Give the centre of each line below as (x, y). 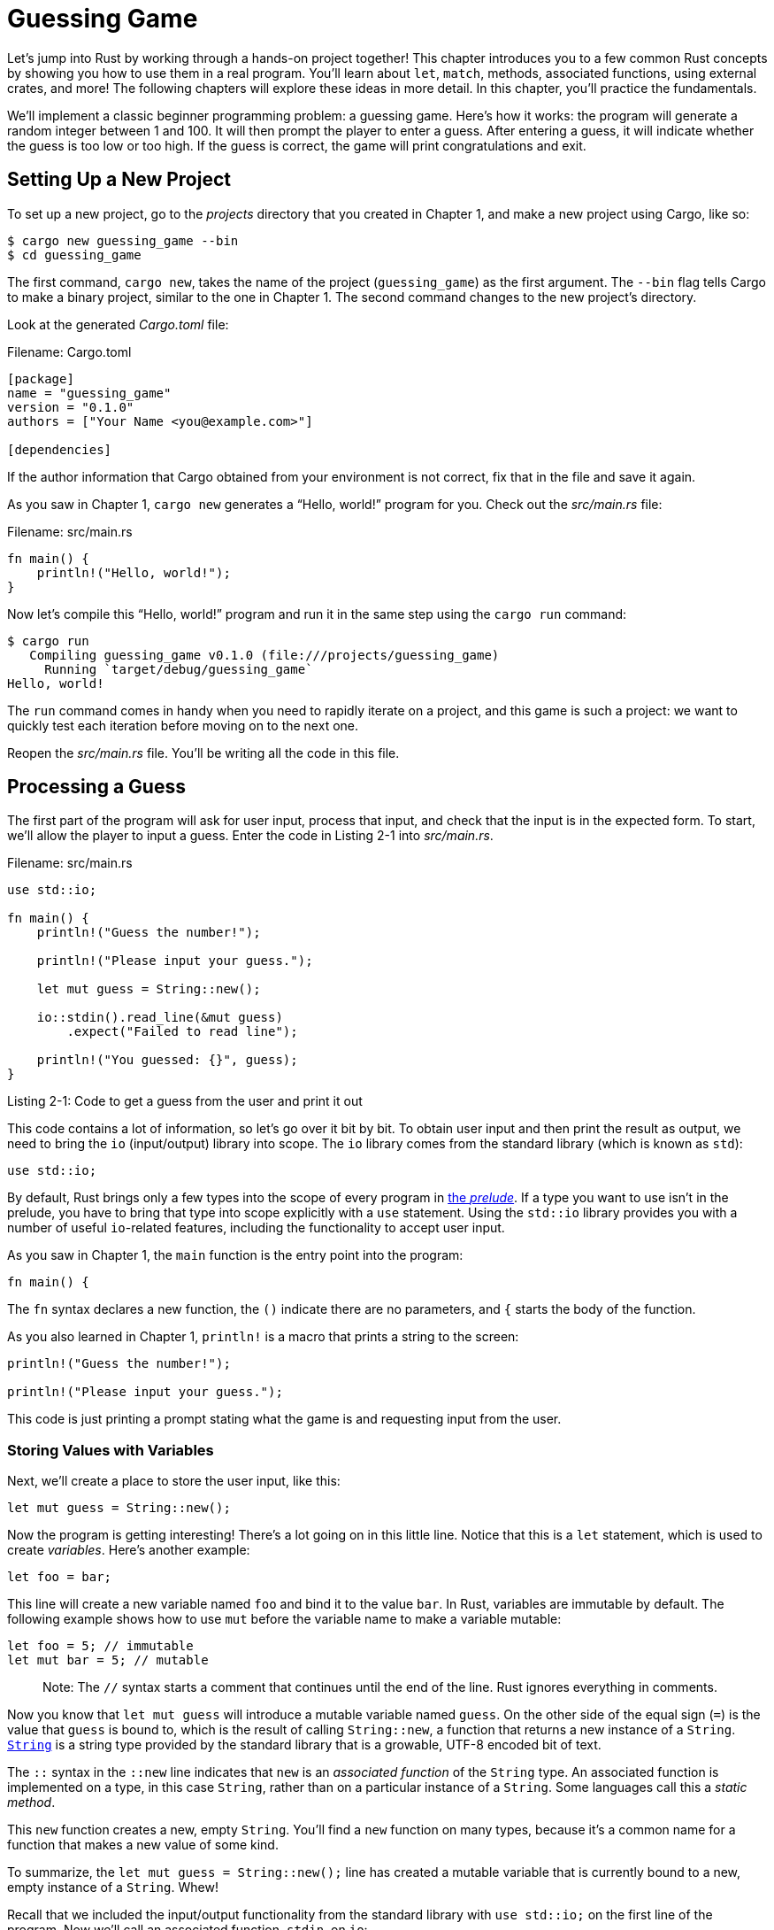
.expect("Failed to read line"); (182, 1032)
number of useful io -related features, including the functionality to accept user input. (256, 1228)
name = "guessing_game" (89, 393)
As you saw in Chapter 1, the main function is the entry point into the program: (235, 1255)
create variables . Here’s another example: (129, 1550)
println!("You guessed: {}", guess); (167, 1060)
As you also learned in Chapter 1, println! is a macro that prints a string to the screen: (263, 1337)
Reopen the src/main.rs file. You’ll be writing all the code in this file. (203, 753)
